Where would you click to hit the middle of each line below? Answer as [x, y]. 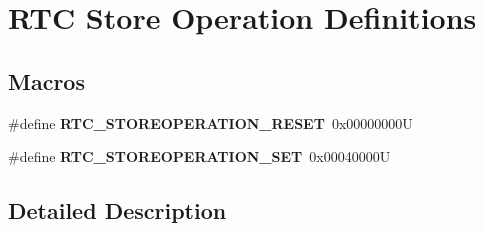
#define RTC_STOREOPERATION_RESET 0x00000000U [210, 122]
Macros [46, 80]
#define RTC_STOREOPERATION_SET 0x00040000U [199, 156]
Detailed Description [117, 210]
